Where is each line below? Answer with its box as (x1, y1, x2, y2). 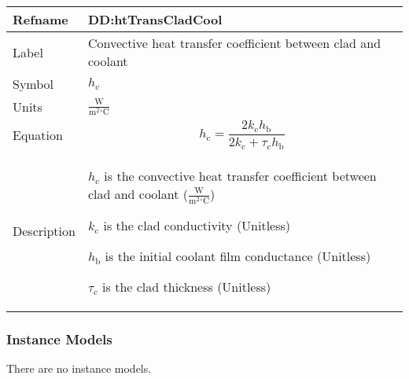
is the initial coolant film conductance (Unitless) (105, 246, 371, 265)
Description (13, 222, 76, 241)
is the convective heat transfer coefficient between (104, 166, 377, 185)
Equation (13, 125, 63, 144)
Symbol (13, 75, 54, 93)
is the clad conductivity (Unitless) (103, 215, 291, 234)
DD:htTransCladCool (87, 10, 223, 28)
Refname (13, 10, 68, 28)
